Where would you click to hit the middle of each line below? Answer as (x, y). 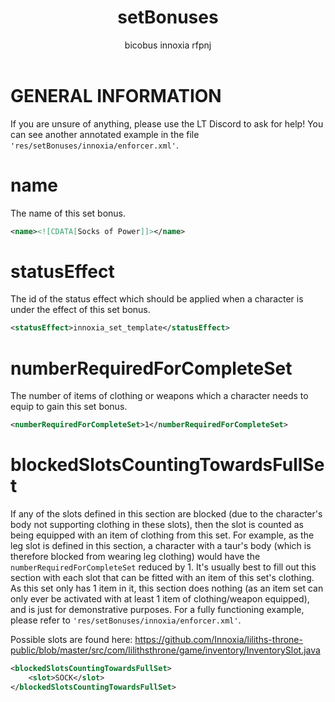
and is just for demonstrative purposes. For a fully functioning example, (157, 610)
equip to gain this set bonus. (69, 407)
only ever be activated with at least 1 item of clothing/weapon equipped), (160, 599)
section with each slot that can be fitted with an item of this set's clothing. (162, 578)
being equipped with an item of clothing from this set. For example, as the (162, 535)
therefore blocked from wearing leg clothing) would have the (135, 557)
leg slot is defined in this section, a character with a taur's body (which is (161, 546)
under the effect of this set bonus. (80, 310)
